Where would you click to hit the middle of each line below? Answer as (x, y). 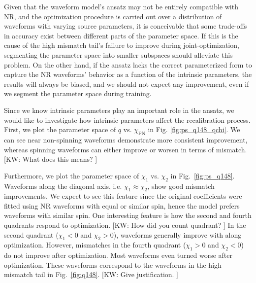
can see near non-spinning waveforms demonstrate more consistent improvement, (126, 139)
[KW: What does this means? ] (51, 159)
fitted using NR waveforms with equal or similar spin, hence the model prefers (122, 205)
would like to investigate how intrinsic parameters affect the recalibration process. (127, 120)
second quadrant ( (31, 234)
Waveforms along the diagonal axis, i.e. (63, 186)
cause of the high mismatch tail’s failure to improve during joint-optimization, (122, 45)
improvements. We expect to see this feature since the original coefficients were (123, 196)
